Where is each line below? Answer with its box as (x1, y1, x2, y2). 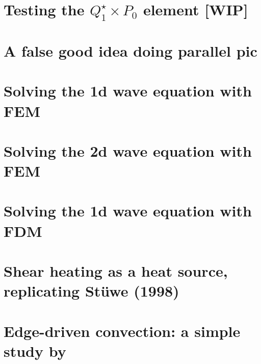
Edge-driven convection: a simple (4, 320, 241, 341)
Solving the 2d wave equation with (4, 140, 252, 161)
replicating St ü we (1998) (4, 280, 179, 301)
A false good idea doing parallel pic (4, 40, 257, 61)
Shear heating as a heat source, (4, 260, 228, 281)
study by (4, 340, 66, 361)
